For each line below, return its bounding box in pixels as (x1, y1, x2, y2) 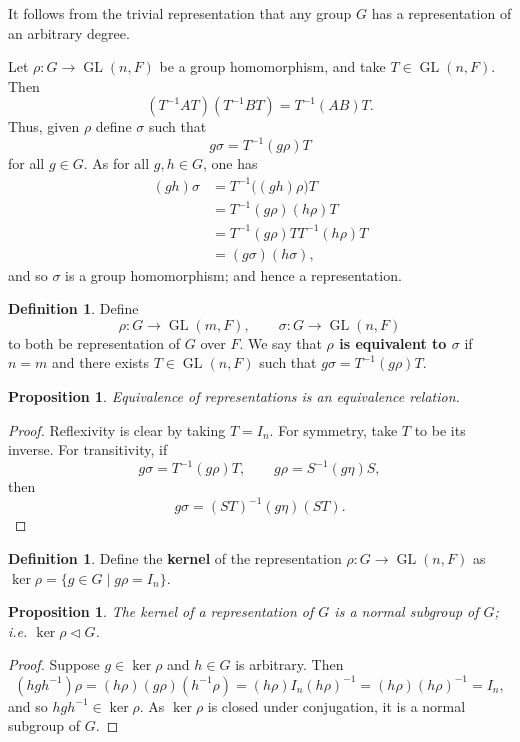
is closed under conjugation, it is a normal (207, 695, 466, 716)
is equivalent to (339, 332, 447, 353)
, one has (202, 153, 258, 174)
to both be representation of (8, 332, 181, 353)
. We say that (239, 332, 322, 353)
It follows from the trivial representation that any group (8, 3, 352, 23)
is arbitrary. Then (235, 654, 344, 675)
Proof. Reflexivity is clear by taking (8, 419, 226, 440)
